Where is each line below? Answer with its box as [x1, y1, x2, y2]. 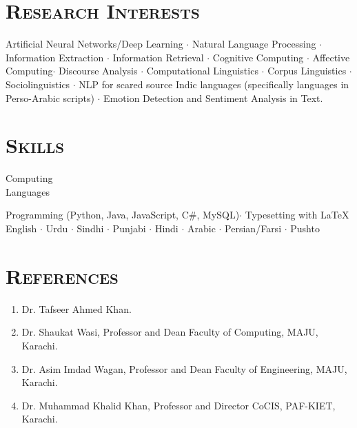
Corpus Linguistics [267, 63, 347, 78]
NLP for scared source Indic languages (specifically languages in [79, 77, 349, 91]
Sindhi [76, 221, 104, 235]
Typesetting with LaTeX [245, 207, 349, 222]
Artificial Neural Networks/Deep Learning [6, 37, 183, 51]
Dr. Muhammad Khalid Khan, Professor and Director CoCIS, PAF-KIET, [21, 398, 336, 412]
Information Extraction [6, 50, 104, 64]
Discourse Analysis [59, 63, 138, 78]
